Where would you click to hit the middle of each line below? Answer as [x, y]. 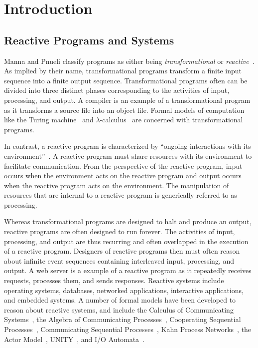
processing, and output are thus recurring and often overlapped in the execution [126, 241]
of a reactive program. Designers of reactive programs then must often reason [122, 251]
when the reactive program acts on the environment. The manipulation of [117, 185]
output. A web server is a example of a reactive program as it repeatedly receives [128, 270]
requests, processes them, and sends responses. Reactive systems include [114, 280]
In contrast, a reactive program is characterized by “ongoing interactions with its [128, 146]
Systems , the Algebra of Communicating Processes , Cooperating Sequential [123, 319]
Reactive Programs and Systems [89, 40]
